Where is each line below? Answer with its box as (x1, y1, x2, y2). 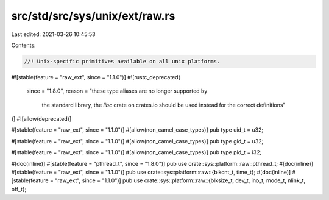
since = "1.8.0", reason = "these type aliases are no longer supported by (26, 87, 208, 95)
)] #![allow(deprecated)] (11, 115, 72, 123)
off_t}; (11, 185, 27, 193)
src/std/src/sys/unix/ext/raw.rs (11, 9, 175, 23)
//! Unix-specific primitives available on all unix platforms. (24, 58, 221, 65)
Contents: (11, 41, 36, 49)
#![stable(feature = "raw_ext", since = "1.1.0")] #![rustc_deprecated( (11, 73, 181, 80)
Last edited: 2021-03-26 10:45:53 (11, 30, 96, 38)
